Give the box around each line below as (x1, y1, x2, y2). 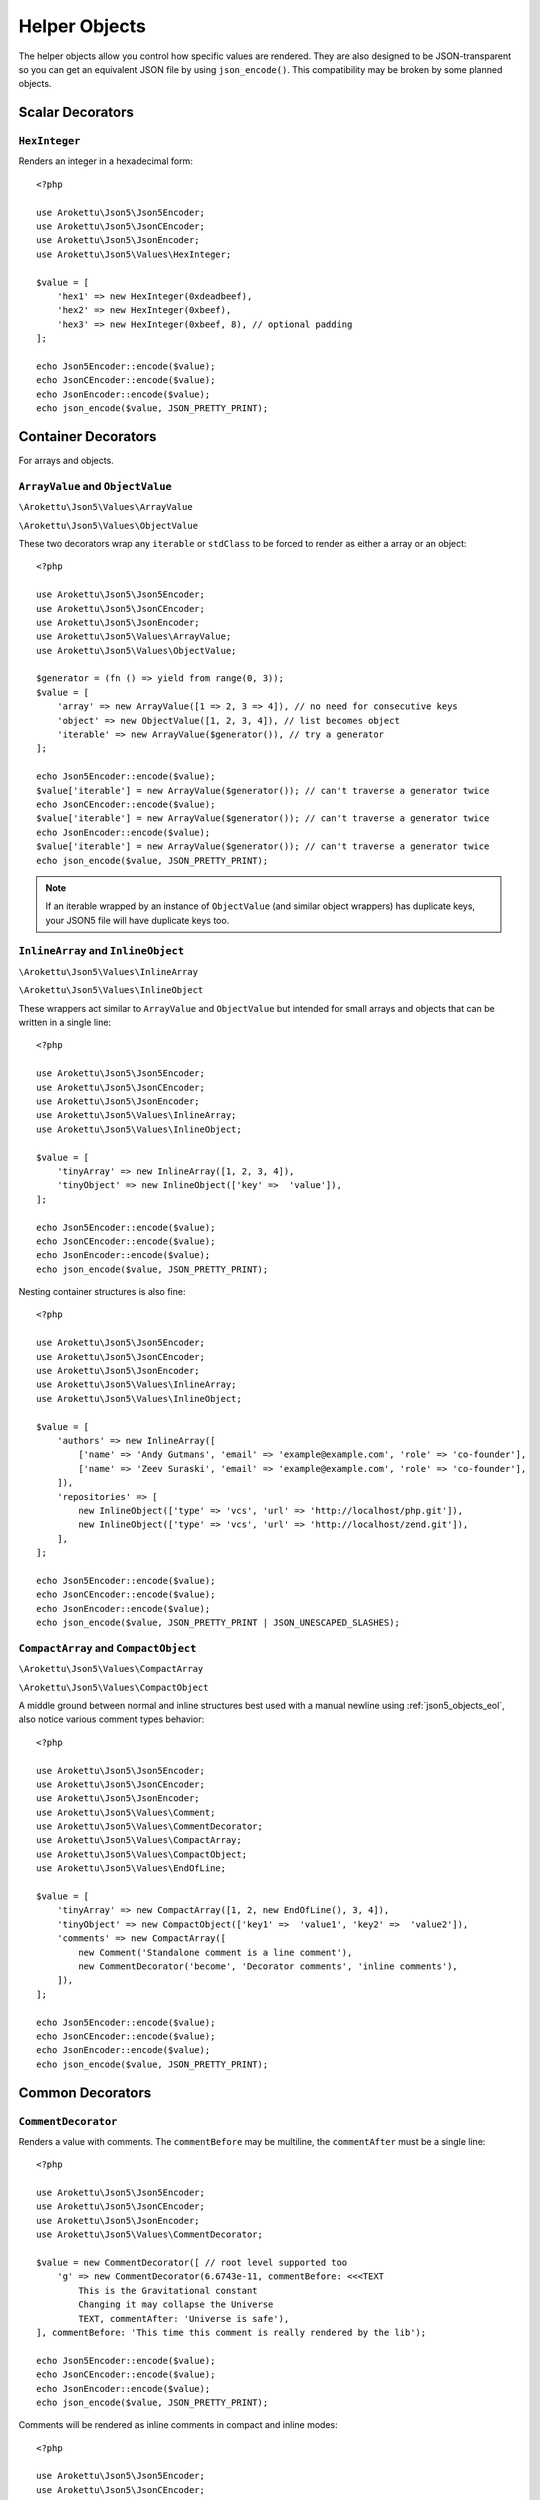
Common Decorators (18, 2084, 152, 2101)
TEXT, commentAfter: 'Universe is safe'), (78, 2313, 290, 2324)
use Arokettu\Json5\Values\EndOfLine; (36, 1863, 227, 1874)
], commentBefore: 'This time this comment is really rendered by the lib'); (36, 2326, 427, 2338)
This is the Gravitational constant (78, 2285, 259, 2296)
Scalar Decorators (18, 104, 134, 121)
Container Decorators (18, 428, 157, 445)
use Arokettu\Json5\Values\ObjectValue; (36, 645, 237, 656)
